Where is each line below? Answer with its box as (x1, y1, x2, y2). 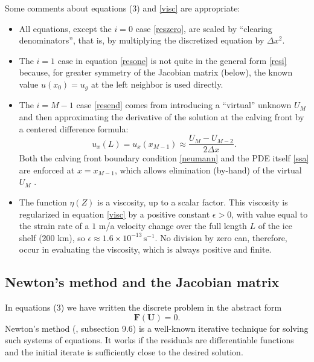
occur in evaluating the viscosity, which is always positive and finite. (19, 243, 272, 256)
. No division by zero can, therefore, (155, 231, 287, 244)
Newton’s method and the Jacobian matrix (5, 273, 280, 291)
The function (19, 196, 67, 208)
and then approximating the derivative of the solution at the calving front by (19, 111, 304, 123)
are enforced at (19, 163, 75, 176)
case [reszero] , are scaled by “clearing (135, 22, 272, 34)
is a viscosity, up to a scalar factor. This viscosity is (97, 196, 288, 208)
